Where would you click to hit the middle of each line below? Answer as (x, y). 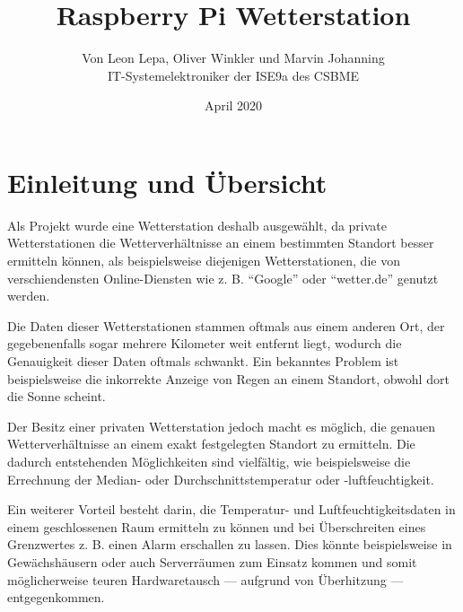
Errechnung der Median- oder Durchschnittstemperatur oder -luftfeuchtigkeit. (221, 479)
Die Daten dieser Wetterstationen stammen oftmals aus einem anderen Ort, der (226, 325)
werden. (29, 296)
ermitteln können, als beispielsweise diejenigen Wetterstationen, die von (204, 261)
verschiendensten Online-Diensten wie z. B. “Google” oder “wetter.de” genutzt (223, 278)
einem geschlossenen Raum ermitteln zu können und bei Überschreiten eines (217, 526)
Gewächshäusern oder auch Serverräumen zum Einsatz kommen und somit (212, 561)
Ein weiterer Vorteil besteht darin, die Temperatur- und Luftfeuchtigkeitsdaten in (231, 509)
